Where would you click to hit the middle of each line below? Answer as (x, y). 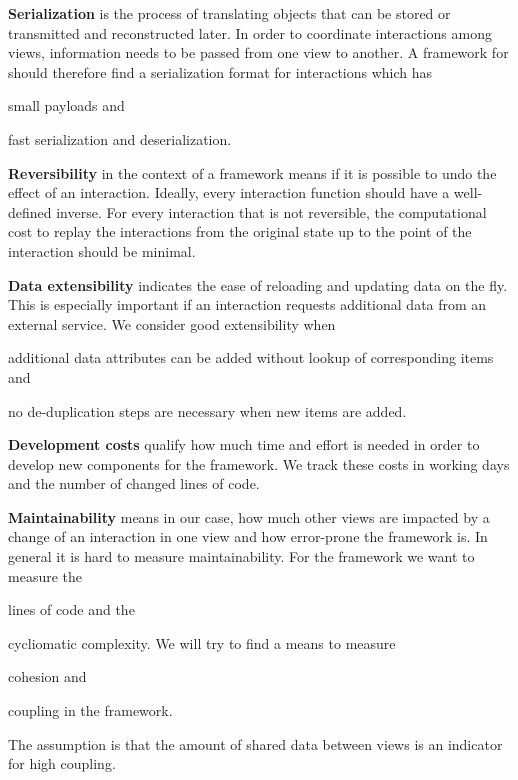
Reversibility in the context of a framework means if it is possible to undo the (252, 172)
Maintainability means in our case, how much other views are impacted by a (249, 516)
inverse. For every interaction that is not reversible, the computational (271, 211)
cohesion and (47, 676)
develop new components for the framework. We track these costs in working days (259, 463)
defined (30, 211)
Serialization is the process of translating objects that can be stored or (229, 13)
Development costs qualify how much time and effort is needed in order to (244, 444)
